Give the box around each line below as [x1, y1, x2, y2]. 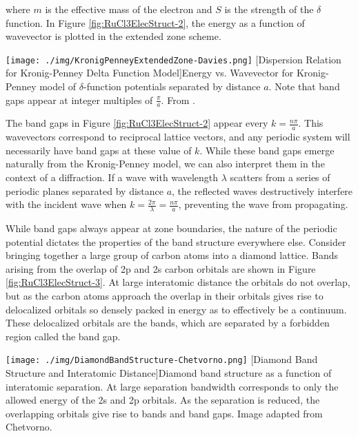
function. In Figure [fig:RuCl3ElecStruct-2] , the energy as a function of [6, 15, 305, 30]
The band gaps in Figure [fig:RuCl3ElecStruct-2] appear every [6, 116, 268, 130]
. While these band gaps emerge [199, 143, 335, 157]
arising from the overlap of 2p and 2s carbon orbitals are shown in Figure [6, 261, 316, 276]
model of [39, 79, 77, 94]
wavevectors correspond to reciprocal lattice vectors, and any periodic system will [6, 129, 350, 144]
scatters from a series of [230, 170, 330, 185]
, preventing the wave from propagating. [178, 197, 348, 211]
